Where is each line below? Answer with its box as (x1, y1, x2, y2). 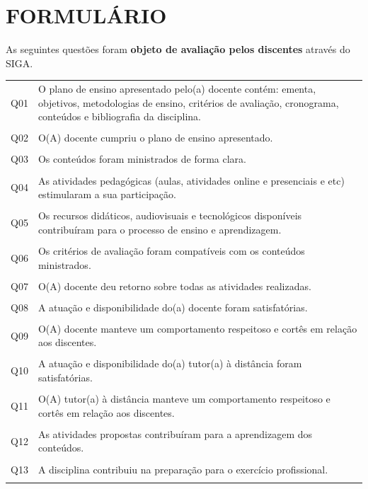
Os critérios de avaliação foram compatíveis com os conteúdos (38, 243, 305, 258)
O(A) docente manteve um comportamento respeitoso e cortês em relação (38, 321, 357, 335)
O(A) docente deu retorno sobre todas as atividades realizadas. (38, 278, 311, 293)
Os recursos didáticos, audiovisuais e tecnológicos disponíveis (38, 208, 302, 223)
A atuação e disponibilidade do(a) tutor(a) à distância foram (38, 356, 302, 371)
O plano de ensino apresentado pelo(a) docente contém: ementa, (38, 81, 316, 96)
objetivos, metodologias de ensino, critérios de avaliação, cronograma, (38, 95, 339, 110)
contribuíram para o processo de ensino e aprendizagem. (38, 222, 282, 236)
